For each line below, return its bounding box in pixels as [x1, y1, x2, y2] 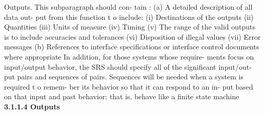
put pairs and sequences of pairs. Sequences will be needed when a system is [4, 71, 243, 82]
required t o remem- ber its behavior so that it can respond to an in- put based [4, 81, 253, 92]
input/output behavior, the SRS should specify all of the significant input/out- [4, 61, 252, 72]
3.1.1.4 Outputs [4, 101, 60, 111]
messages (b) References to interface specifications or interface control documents [4, 41, 259, 52]
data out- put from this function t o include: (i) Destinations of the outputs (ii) [4, 11, 254, 22]
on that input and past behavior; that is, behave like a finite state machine [4, 91, 239, 102]
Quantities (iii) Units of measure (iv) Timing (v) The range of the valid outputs [4, 21, 256, 32]
